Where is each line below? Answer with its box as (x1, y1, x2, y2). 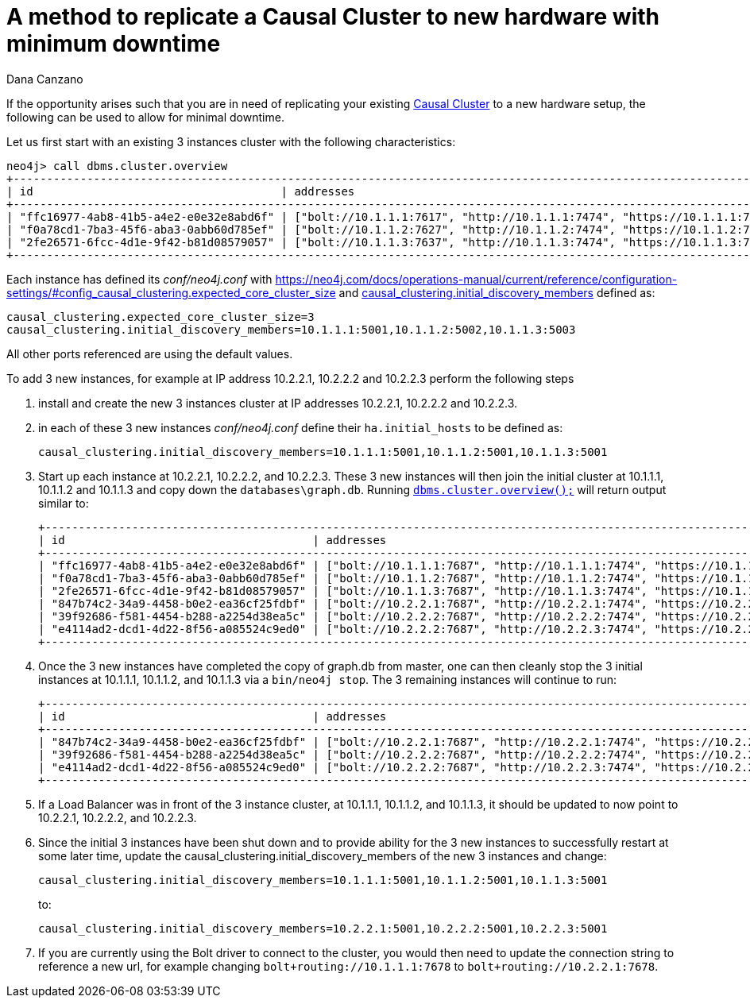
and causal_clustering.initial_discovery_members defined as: (338, 285, 655, 299)
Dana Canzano (6, 71, 83, 86)
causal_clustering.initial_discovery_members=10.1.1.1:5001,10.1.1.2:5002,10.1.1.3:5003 (6, 322, 576, 336)
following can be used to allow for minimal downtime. (6, 110, 284, 124)
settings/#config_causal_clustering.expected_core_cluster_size (6, 285, 336, 299)
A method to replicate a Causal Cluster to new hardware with (6, 3, 659, 30)
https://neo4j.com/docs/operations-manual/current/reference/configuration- (275, 272, 678, 286)
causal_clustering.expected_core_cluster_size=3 (6, 310, 315, 323)
